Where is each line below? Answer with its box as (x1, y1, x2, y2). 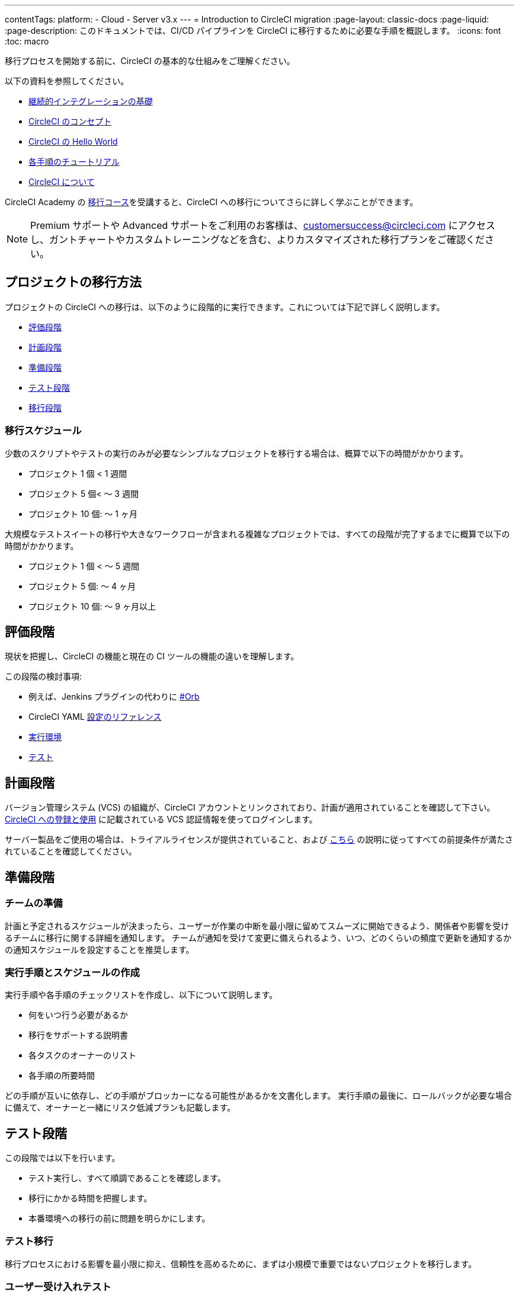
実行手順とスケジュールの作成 (5, 966, 140, 978)
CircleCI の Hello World (28, 136, 118, 146)
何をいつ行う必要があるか (28, 1010, 128, 1020)
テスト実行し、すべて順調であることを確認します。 (28, 1173, 226, 1184)
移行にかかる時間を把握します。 (28, 1193, 152, 1204)
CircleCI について (28, 177, 95, 187)
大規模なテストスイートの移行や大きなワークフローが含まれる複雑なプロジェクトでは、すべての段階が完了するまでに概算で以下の (5, 528, 510, 539)
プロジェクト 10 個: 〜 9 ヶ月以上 (28, 601, 156, 611)
